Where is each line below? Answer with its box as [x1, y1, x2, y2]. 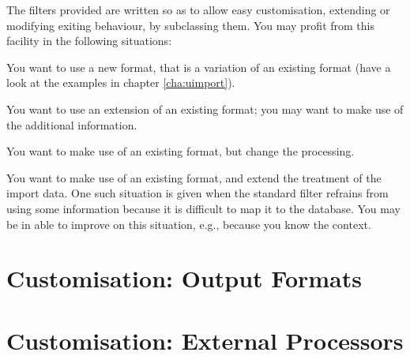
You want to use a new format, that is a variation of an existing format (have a [6, 58, 391, 75]
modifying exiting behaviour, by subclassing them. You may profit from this [6, 17, 374, 33]
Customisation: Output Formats [6, 262, 362, 294]
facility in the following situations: [6, 32, 172, 49]
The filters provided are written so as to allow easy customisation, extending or [6, 2, 390, 17]
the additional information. [6, 116, 137, 133]
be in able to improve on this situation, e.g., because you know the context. [6, 215, 371, 232]
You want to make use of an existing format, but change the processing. [6, 143, 355, 159]
